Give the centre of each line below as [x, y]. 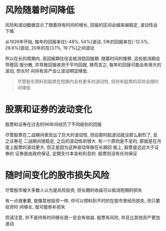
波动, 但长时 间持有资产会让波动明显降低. [47, 71]
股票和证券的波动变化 [49, 110]
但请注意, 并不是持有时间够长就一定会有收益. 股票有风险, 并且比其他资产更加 [83, 217]
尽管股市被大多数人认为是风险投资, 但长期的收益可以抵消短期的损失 [74, 190]
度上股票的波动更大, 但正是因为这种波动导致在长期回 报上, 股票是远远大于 [80, 147]
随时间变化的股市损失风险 [57, 176]
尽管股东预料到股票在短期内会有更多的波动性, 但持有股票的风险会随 [86, 81]
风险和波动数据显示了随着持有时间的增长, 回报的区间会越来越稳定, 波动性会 [81, 25]
